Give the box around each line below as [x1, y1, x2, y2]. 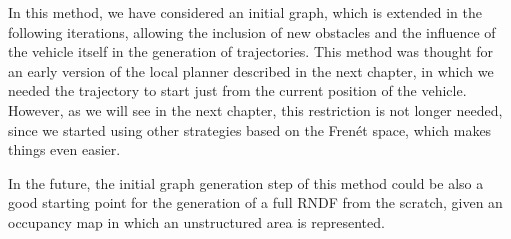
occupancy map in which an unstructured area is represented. [8, 211, 385, 232]
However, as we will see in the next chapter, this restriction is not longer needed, [8, 99, 503, 120]
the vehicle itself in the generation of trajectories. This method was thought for [8, 41, 494, 62]
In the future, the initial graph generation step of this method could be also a [8, 172, 484, 193]
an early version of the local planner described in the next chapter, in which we [8, 60, 494, 81]
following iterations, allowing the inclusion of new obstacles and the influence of [8, 21, 496, 42]
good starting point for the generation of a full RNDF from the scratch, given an [8, 192, 503, 213]
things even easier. [8, 139, 121, 160]
